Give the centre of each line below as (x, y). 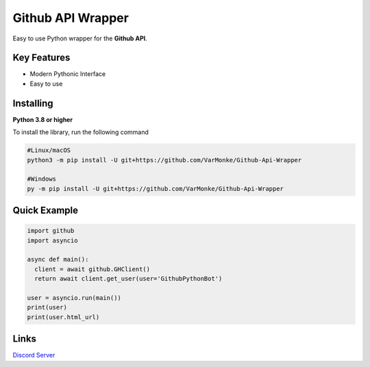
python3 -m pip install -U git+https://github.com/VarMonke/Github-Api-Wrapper (164, 160)
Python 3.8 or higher (43, 119)
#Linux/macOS (49, 150)
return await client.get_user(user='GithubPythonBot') (128, 279)
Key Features (41, 58)
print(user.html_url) (63, 317)
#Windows (42, 179)
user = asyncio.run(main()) (74, 298)
